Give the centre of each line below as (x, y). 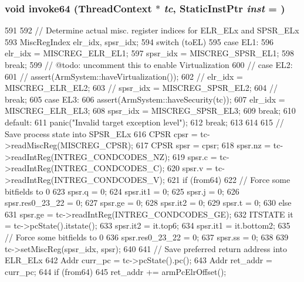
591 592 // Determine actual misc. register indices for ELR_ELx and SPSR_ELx (152, 30)
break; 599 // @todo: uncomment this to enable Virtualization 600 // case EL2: (149, 64)
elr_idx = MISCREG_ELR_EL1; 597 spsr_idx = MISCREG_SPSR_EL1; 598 (150, 53)
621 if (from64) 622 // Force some (229, 179)
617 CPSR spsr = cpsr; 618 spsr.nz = (203, 145)
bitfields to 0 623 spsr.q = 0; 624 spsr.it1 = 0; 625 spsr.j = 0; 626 (122, 191)
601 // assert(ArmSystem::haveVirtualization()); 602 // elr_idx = (124, 76)
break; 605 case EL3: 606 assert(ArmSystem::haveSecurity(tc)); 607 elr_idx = (145, 99)
